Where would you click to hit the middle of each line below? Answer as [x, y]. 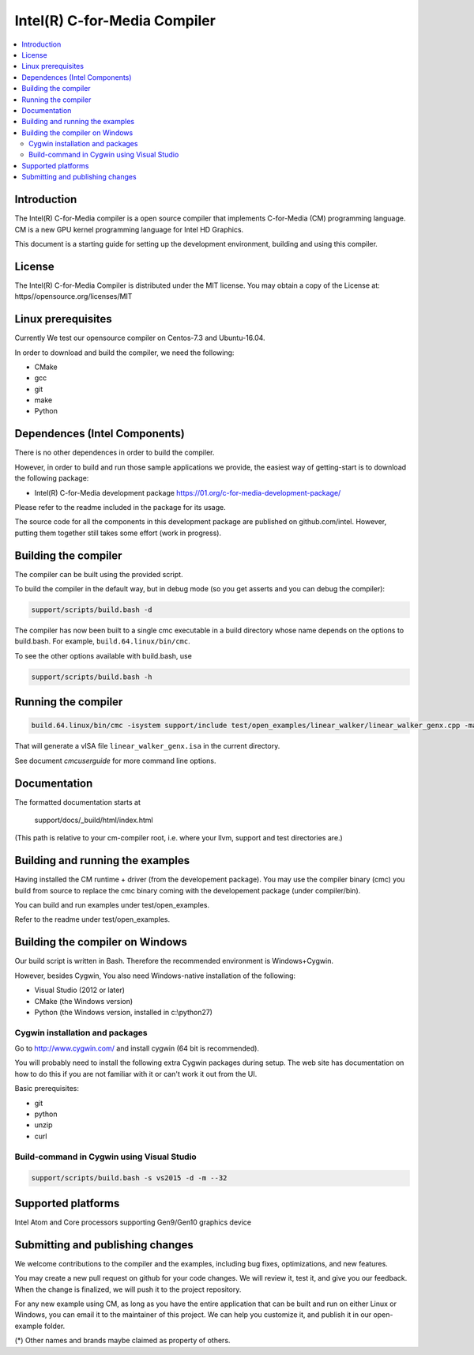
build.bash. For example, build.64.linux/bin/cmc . [102, 641]
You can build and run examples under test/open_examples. [112, 905]
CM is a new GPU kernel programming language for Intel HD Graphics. [129, 229]
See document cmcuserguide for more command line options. [115, 761]
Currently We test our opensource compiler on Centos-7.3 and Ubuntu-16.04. [140, 338]
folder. [55, 1326]
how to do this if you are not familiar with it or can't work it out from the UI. [136, 1074]
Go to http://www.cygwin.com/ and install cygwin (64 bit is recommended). [137, 1048]
